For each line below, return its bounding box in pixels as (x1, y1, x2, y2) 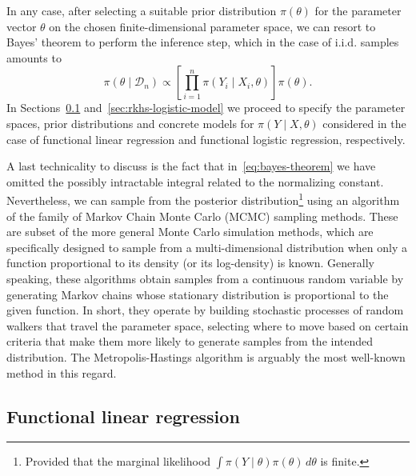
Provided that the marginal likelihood (25, 453, 211, 470)
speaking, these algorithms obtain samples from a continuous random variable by (6, 270, 404, 286)
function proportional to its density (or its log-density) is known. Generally (6, 254, 374, 271)
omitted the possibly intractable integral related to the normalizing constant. (6, 173, 384, 190)
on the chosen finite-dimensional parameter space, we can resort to (49, 18, 376, 34)
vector (6, 18, 37, 34)
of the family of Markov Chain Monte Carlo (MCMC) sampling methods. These (6, 207, 398, 224)
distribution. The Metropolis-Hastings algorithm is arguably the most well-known (6, 348, 406, 365)
